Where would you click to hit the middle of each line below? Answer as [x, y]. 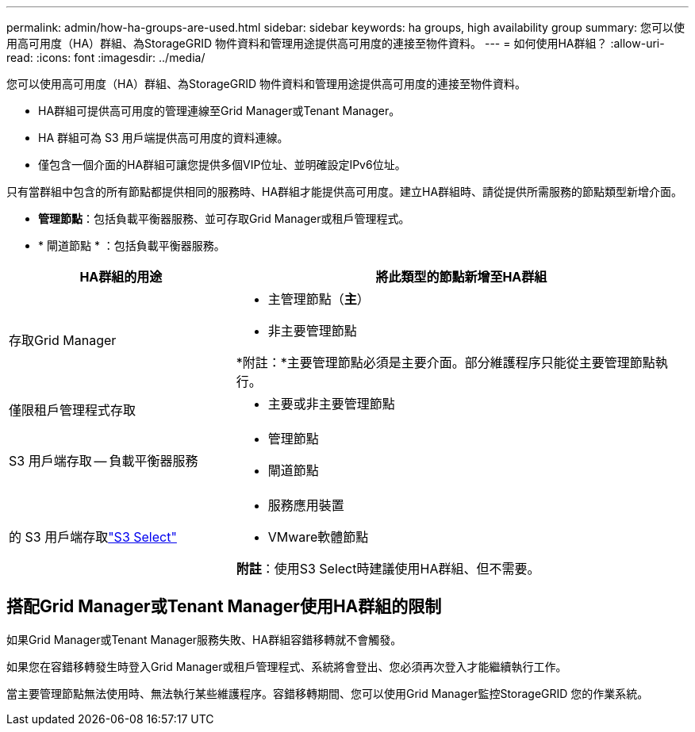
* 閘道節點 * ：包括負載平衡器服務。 [132, 245]
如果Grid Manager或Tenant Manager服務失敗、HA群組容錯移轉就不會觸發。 [204, 639]
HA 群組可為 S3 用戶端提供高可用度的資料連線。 [163, 138]
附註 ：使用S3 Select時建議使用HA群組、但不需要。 [388, 569]
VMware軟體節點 [318, 537]
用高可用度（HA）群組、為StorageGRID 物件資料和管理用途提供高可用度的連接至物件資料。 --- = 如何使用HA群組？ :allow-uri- [336, 43]
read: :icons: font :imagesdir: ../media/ [106, 57]
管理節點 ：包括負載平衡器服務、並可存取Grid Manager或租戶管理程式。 [224, 218]
